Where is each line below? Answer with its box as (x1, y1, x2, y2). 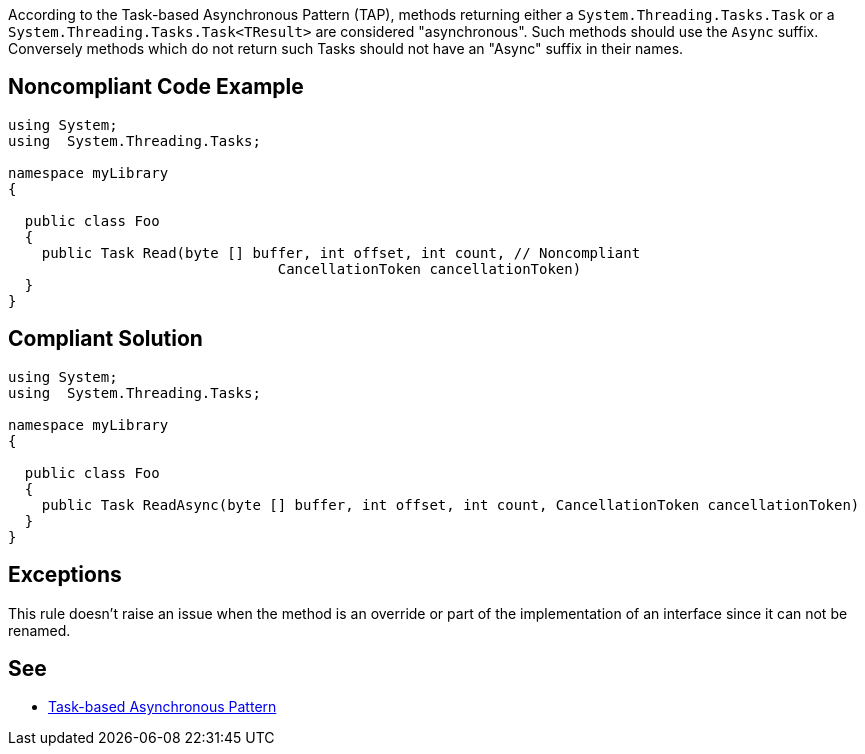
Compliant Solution (8, 326, 203, 352)
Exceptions (8, 562, 122, 588)
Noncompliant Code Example (8, 74, 304, 100)
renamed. (8, 621, 71, 639)
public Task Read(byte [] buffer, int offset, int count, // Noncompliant (41, 244, 641, 261)
